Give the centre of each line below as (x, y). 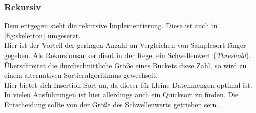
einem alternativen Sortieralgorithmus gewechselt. (81, 75)
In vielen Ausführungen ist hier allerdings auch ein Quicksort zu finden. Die (121, 95)
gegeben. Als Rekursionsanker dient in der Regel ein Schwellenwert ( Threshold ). (127, 55)
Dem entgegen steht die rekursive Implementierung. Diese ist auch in (111, 25)
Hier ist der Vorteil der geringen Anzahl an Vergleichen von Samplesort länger (125, 45)
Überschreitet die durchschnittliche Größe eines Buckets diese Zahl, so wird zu (125, 65)
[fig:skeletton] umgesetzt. (42, 35)
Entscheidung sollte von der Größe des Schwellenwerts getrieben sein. (111, 104)
